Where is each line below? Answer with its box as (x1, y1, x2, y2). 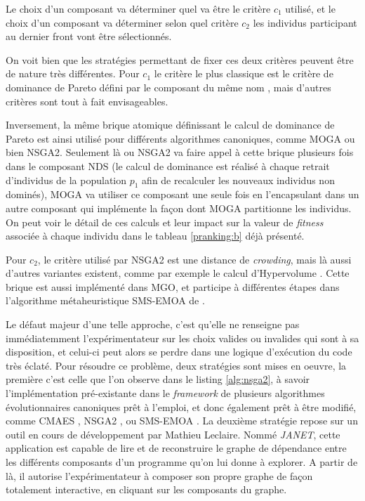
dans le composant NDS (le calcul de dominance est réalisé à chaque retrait (6, 158, 330, 173)
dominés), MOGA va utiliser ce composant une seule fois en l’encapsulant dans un (6, 187, 359, 202)
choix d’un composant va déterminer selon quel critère (6, 15, 239, 30)
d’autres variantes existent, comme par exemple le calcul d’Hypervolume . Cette (6, 266, 350, 280)
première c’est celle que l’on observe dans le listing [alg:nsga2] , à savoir (6, 372, 310, 386)
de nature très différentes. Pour (6, 66, 140, 81)
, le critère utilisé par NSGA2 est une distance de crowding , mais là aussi (37, 252, 352, 266)
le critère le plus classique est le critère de (154, 66, 333, 81)
